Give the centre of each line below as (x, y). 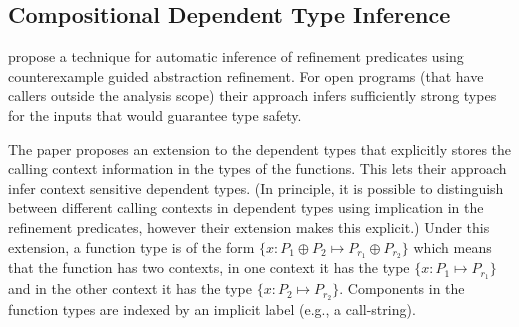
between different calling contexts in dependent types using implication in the (246, 207)
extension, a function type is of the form (131, 246)
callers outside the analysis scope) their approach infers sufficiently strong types (252, 95)
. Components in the (402, 288)
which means (452, 246)
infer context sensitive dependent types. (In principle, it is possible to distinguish (256, 187)
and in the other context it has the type (130, 288)
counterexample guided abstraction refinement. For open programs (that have (246, 75)
